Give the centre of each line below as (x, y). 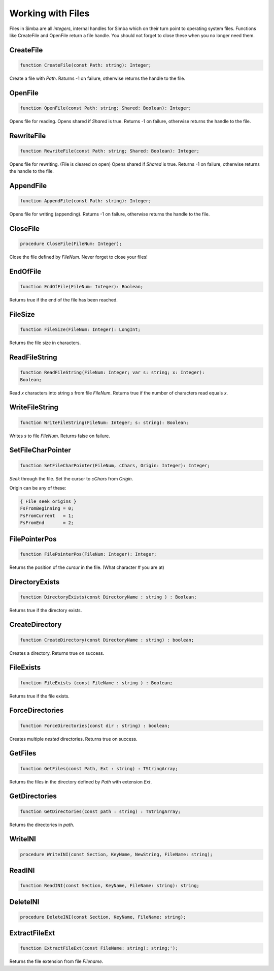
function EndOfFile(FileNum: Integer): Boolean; (82, 287)
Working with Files (49, 13)
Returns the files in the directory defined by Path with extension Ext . (81, 782)
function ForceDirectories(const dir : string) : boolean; (95, 725)
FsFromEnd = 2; (47, 523)
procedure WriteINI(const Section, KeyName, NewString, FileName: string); (116, 854)
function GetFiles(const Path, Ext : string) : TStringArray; (99, 768)
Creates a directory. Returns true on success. (57, 653)
